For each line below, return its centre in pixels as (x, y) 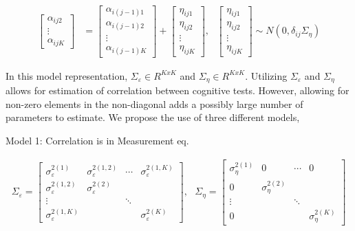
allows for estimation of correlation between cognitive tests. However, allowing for (177, 90)
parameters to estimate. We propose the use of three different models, (153, 117)
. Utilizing (266, 75)
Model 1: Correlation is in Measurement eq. (97, 140)
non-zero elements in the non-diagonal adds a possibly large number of (154, 103)
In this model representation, (67, 75)
